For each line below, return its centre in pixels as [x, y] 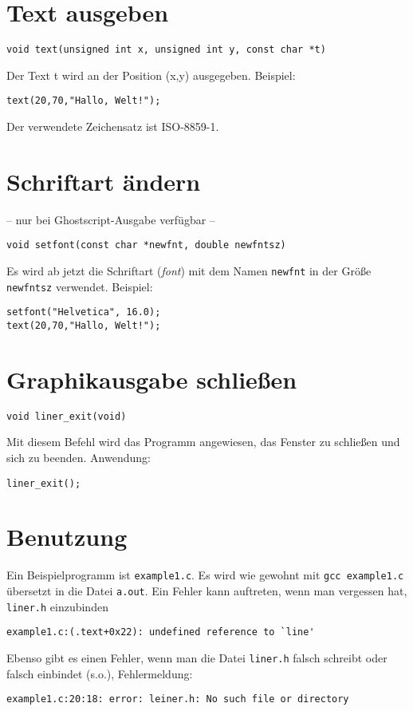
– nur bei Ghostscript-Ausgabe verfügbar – [111, 219]
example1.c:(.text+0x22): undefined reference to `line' [161, 632]
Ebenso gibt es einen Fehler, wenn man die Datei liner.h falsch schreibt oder [197, 658]
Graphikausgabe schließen [152, 379]
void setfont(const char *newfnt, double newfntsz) [146, 245]
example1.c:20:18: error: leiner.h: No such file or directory [178, 699]
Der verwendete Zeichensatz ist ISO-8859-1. [113, 126]
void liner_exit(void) [67, 416]
